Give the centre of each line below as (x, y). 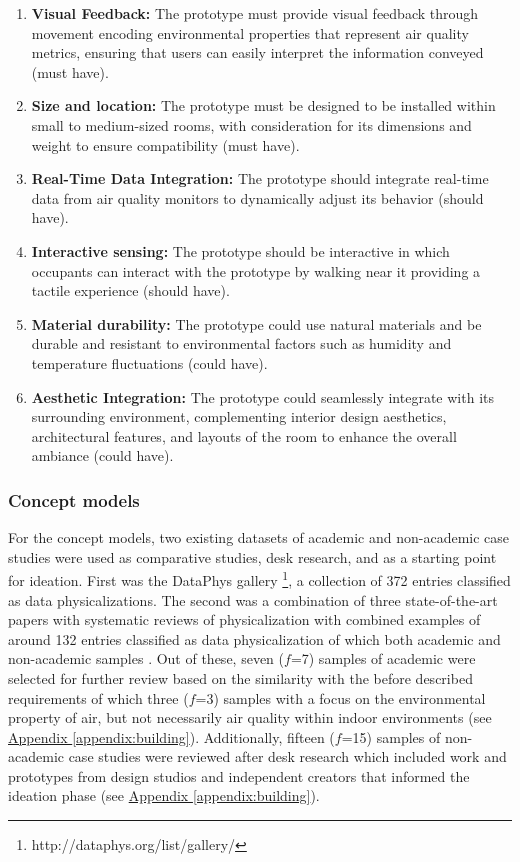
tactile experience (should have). (130, 290)
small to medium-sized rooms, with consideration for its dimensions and (251, 124)
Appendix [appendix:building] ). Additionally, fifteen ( (171, 736)
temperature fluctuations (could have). (149, 362)
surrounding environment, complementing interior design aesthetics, (239, 416)
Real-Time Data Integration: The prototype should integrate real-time (260, 178)
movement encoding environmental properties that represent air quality (250, 32)
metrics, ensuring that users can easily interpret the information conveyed (257, 52)
